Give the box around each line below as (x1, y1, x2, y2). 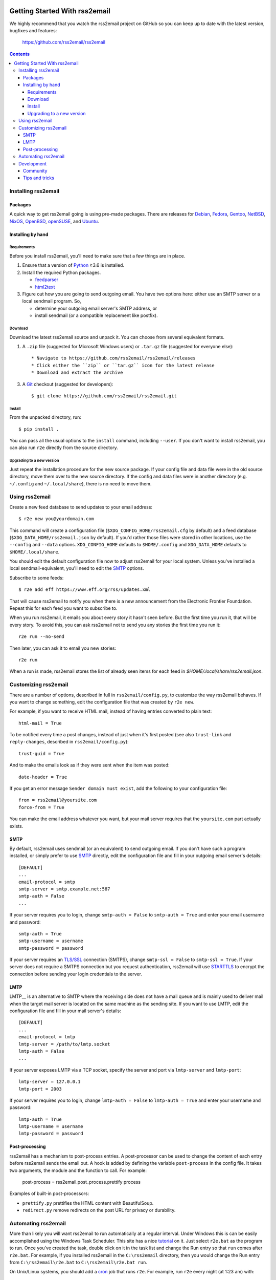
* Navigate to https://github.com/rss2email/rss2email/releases (31, 355, 196, 361)
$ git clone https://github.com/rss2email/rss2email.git (31, 393, 177, 399)
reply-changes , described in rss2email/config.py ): (9, 739, 129, 745)
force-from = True (18, 804, 65, 810)
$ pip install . (18, 426, 59, 432)
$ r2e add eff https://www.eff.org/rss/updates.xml (18, 587, 151, 592)
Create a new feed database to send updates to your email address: (9, 504, 153, 510)
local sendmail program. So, (22, 298, 81, 304)
